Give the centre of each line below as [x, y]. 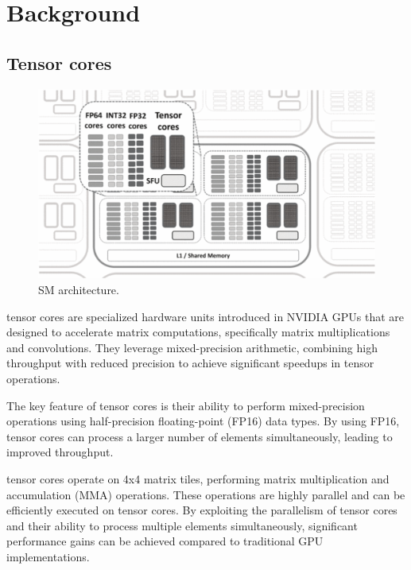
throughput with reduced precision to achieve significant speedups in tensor [190, 363]
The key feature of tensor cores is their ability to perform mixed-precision [186, 405]
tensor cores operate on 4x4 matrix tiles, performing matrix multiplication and [198, 479]
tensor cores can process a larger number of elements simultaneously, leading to [200, 436]
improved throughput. [60, 452]
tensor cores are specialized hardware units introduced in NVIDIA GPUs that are [205, 316]
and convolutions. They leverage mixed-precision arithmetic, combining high [192, 347]
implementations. [48, 556]
